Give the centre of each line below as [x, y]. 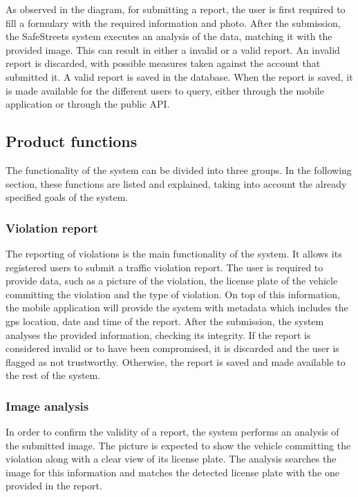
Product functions [72, 141]
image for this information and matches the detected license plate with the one [172, 472]
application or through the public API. [88, 104]
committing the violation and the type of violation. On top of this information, [173, 294]
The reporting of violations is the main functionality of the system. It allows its [174, 253]
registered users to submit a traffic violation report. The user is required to [164, 267]
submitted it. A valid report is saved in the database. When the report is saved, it [179, 76]
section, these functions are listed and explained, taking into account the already [176, 183]
